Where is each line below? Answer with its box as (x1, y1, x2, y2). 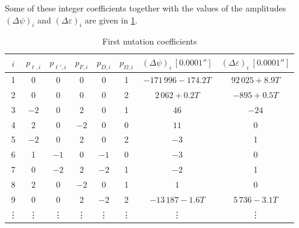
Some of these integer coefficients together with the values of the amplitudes (5, 2, 286, 14)
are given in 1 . (84, 13, 138, 26)
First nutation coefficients (102, 35, 197, 48)
